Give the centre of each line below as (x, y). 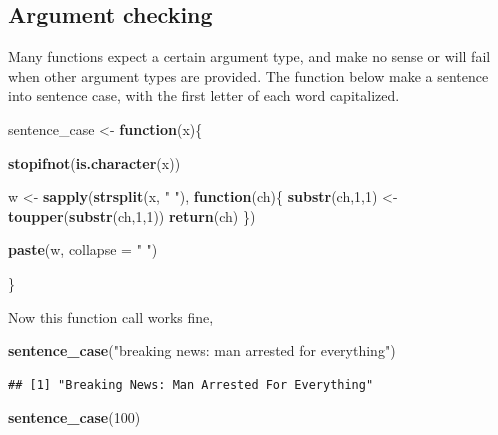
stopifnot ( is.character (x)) (94, 162)
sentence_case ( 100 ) (74, 417)
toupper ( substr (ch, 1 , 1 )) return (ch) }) (132, 215)
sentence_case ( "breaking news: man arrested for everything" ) (202, 350)
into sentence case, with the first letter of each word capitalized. (204, 95)
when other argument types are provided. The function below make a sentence (248, 75)
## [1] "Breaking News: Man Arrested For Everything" (191, 384)
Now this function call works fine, (111, 316)
